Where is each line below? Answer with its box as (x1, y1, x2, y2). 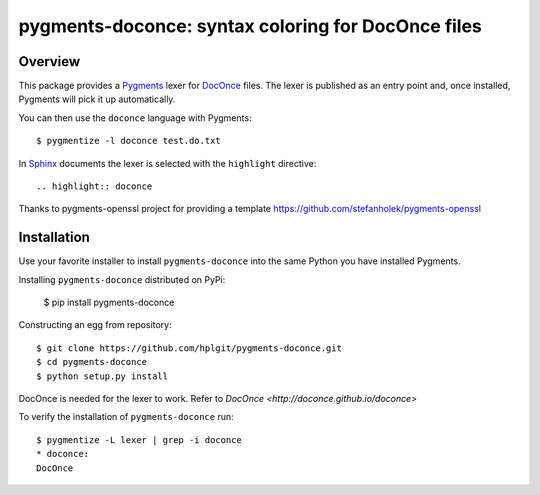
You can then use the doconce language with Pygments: (18, 111, 252, 124)
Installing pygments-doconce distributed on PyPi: (18, 273, 226, 285)
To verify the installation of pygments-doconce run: (18, 411, 234, 423)
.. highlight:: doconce (36, 181, 153, 192)
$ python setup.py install (36, 370, 169, 382)
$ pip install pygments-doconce (43, 296, 175, 309)
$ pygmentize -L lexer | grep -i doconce (36, 434, 242, 445)
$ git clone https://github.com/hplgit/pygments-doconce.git (36, 342, 342, 354)
